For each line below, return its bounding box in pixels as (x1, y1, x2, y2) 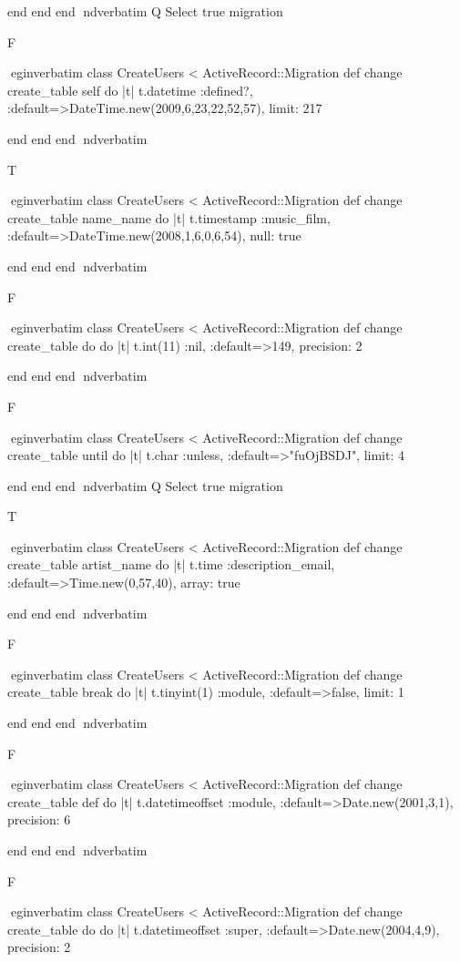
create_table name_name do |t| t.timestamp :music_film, (7, 208, 331, 227)
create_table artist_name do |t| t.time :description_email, (7, 555, 335, 574)
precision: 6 (7, 810, 71, 829)
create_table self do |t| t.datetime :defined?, (7, 80, 253, 99)
